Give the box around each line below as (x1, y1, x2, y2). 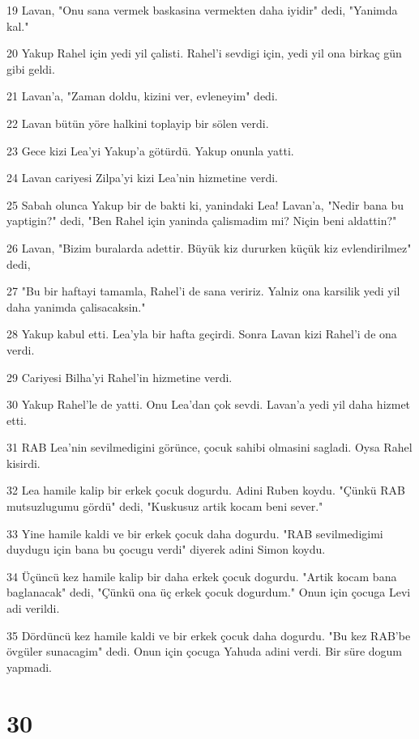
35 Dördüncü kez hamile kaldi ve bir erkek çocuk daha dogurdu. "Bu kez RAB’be (6, 626, 411, 643)
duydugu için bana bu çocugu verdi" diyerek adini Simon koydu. (6, 541, 326, 558)
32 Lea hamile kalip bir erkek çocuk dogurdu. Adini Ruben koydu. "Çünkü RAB (6, 482, 405, 499)
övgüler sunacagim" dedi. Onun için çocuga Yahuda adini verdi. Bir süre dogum (6, 643, 403, 660)
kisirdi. (6, 454, 41, 471)
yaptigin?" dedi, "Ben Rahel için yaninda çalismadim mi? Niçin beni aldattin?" (6, 212, 397, 229)
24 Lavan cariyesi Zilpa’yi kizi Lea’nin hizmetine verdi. (6, 169, 278, 186)
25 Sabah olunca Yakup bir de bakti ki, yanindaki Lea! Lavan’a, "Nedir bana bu (6, 196, 404, 213)
